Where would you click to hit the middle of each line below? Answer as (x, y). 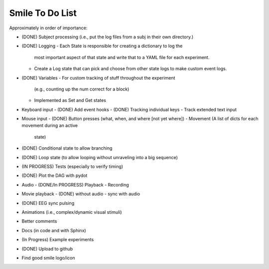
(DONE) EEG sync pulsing (48, 203)
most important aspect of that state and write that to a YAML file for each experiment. (122, 57)
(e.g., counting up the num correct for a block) (82, 89)
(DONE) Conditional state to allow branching (67, 148)
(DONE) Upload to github (47, 249)
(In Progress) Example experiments (58, 240)
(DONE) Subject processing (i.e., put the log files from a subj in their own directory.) (108, 37)
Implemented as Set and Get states (70, 100)
